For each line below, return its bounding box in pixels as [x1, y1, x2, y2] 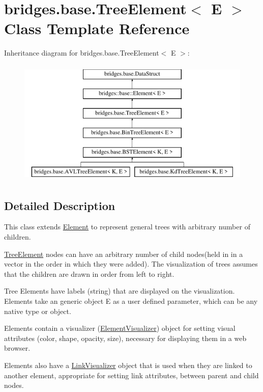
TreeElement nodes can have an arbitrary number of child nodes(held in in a [4, 248, 243, 259]
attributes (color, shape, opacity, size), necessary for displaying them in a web [4, 332, 247, 343]
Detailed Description [4, 197, 115, 213]
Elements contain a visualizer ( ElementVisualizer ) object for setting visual [4, 323, 236, 333]
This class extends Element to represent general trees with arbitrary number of [4, 221, 250, 232]
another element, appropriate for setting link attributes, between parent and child [4, 370, 259, 380]
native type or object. [4, 305, 71, 316]
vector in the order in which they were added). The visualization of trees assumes [4, 258, 258, 269]
